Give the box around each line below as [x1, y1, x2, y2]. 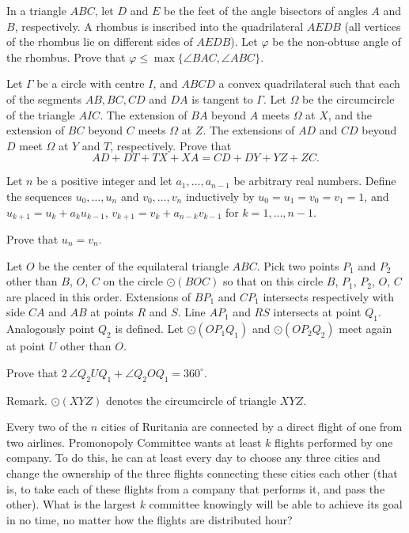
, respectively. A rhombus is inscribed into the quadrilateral [14, 17, 304, 34]
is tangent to [191, 90, 253, 107]
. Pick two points [256, 257, 339, 274]
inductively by [185, 187, 255, 204]
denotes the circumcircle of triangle [105, 391, 277, 408]
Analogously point [6, 320, 95, 337]
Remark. [6, 391, 47, 408]
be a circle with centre [36, 75, 145, 92]
